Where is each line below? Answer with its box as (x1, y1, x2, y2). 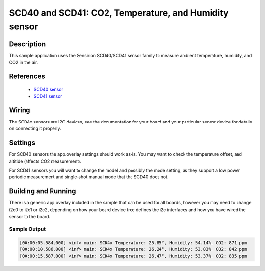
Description (9, 40, 46, 48)
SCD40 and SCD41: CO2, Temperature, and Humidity (9, 7, 229, 18)
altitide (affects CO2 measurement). (9, 158, 82, 164)
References (9, 73, 45, 81)
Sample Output (9, 225, 46, 232)
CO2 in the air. (9, 59, 38, 66)
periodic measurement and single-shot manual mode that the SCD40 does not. (9, 174, 169, 180)
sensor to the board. (9, 214, 51, 220)
